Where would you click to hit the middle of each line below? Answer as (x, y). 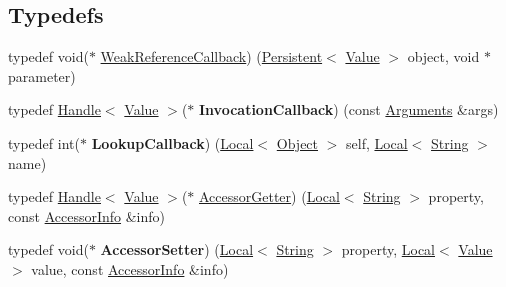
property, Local (388, 249)
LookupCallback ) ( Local (172, 142)
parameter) (42, 75)
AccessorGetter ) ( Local (269, 196)
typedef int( (44, 142)
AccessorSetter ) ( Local (177, 249)
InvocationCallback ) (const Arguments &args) (349, 109)
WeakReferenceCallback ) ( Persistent (211, 56)
